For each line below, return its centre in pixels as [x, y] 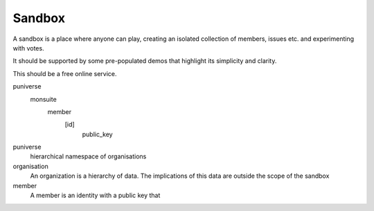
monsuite [43, 99]
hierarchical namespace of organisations [88, 156]
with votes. [28, 48]
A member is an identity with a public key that [95, 195]
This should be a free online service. [65, 73]
